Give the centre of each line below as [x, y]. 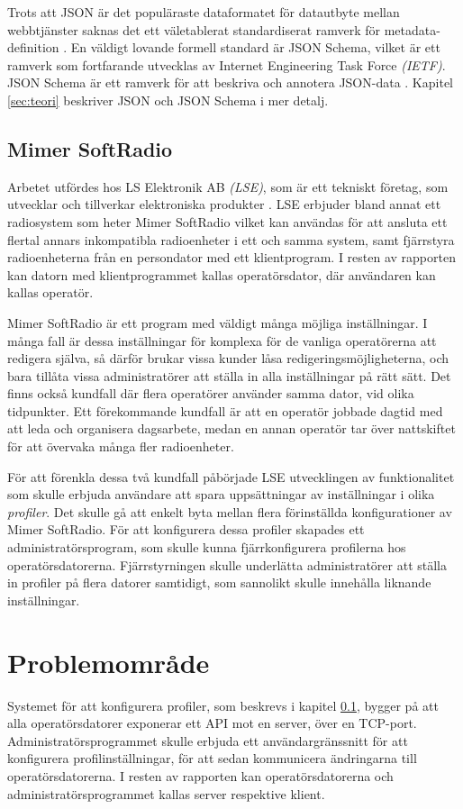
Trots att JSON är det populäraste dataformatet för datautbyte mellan [204, 12]
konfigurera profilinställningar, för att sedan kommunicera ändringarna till [212, 758]
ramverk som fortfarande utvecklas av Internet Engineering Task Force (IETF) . [227, 64]
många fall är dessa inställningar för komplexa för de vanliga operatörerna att [222, 340]
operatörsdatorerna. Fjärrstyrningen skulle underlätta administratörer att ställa [227, 564]
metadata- [412, 29]
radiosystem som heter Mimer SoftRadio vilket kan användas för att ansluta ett [227, 221]
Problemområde [109, 662]
